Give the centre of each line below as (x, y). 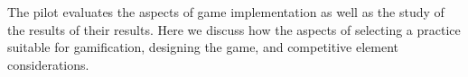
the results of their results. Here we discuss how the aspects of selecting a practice (234, 29)
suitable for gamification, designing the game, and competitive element (203, 47)
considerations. (48, 64)
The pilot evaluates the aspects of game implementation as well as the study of (226, 12)
